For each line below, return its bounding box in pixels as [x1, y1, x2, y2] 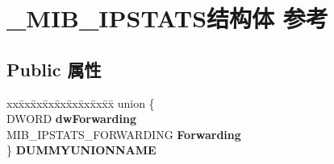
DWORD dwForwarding [6, 110, 136, 127]
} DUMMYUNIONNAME [6, 141, 157, 158]
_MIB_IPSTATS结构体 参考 [6, 2, 328, 35]
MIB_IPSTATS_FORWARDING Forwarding [6, 125, 241, 142]
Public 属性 [6, 56, 102, 81]
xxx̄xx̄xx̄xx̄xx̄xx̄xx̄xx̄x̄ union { [6, 94, 155, 111]
